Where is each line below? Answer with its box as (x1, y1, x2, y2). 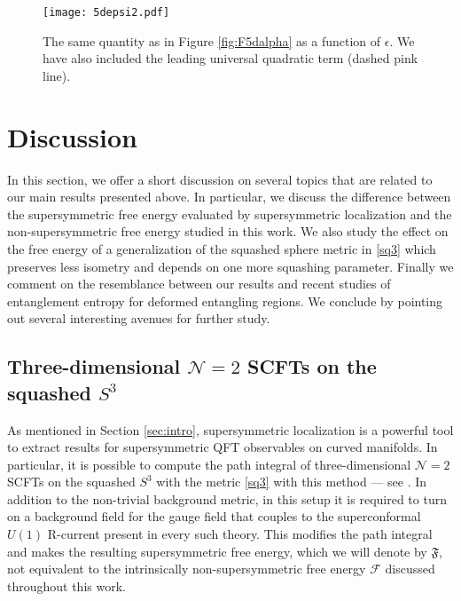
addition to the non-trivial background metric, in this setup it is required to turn (7, 489, 447, 508)
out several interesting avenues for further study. (7, 309, 270, 328)
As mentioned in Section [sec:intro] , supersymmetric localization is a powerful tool (7, 420, 454, 439)
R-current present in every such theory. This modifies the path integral (47, 525, 433, 543)
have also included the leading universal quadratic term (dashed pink (43, 49, 418, 67)
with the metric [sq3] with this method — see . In (156, 472, 427, 491)
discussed (385, 559, 435, 578)
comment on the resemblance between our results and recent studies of (7, 274, 391, 293)
